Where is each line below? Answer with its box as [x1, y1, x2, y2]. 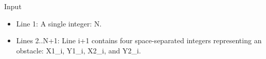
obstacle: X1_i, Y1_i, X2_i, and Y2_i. [16, 45, 141, 55]
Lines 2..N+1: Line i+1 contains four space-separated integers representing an [16, 35, 262, 46]
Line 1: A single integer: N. [16, 18, 102, 28]
